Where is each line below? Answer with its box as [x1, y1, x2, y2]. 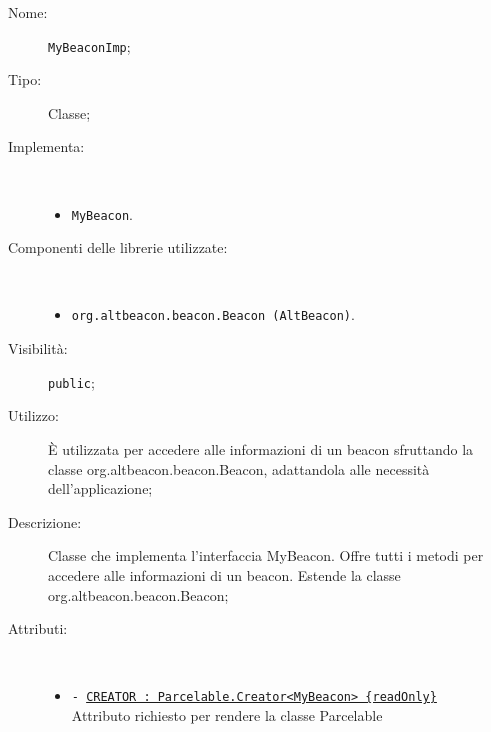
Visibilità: [8, 338, 68, 359]
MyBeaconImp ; [48, 35, 131, 56]
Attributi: [8, 618, 68, 639]
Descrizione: [8, 511, 82, 532]
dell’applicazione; [48, 478, 153, 499]
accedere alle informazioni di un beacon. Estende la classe [48, 564, 401, 585]
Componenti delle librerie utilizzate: [8, 237, 228, 258]
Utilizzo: [8, 405, 59, 426]
